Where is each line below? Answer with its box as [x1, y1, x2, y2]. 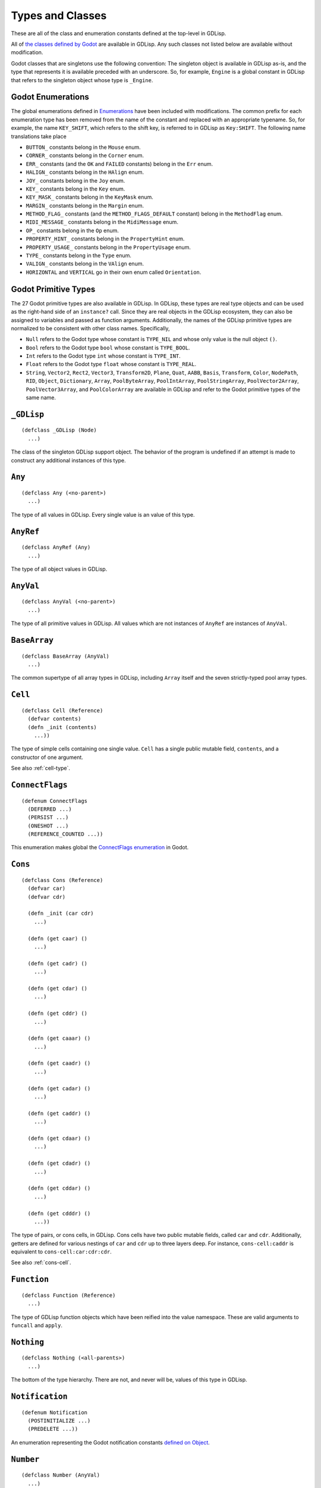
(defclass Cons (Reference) [21, 877, 103, 883]
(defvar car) [27, 885, 66, 892]
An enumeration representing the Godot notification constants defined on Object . [11, 1439, 210, 1446]
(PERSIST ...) [27, 814, 69, 821]
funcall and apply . [11, 1322, 62, 1329]
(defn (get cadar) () [27, 1085, 91, 1092]
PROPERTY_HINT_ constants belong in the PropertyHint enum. [26, 235, 185, 242]
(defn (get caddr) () [27, 1110, 91, 1117]
